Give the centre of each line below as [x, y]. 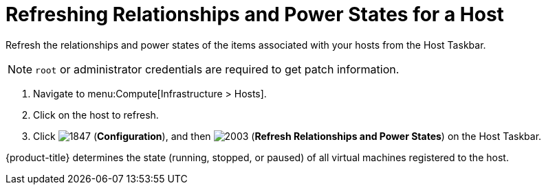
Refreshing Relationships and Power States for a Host [255, 14]
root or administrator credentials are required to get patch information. [217, 69]
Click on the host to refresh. [96, 115]
